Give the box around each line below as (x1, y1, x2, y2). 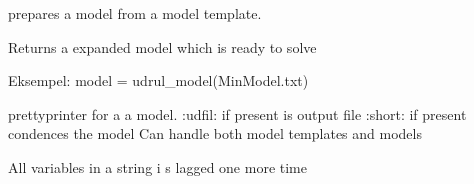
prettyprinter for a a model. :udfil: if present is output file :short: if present (8, 103, 467, 124)
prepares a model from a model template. (8, 3, 262, 23)
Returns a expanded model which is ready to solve (8, 36, 317, 57)
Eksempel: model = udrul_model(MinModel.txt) (8, 70, 309, 91)
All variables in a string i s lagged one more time (8, 156, 307, 177)
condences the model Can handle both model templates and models (8, 123, 422, 144)
